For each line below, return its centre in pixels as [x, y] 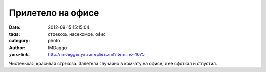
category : [19, 41]
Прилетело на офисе [54, 13]
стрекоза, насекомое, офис [77, 34]
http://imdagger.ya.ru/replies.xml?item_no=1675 [96, 54]
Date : [15, 27]
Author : [17, 47]
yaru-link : [19, 54]
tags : [15, 34]
